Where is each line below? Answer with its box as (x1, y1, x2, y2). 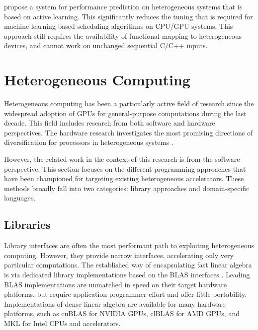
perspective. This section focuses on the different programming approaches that (4, 163, 246, 174)
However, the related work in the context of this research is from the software (4, 154, 240, 164)
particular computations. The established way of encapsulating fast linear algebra (4, 260, 252, 270)
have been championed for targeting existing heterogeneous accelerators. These (4, 173, 244, 184)
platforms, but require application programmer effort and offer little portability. (4, 289, 247, 299)
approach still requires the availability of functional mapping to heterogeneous (4, 30, 242, 41)
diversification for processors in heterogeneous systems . (4, 137, 173, 147)
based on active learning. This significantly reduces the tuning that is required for (4, 11, 253, 21)
